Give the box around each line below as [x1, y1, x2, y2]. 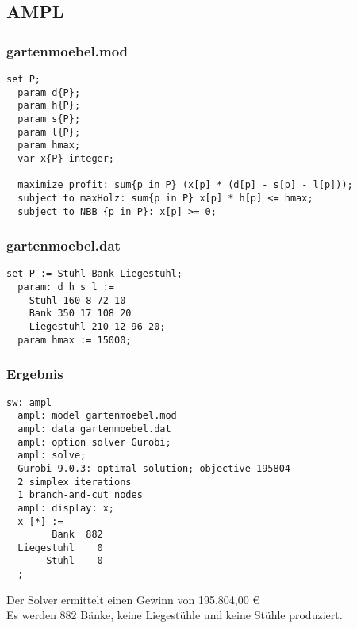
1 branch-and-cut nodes [17, 489, 143, 501]
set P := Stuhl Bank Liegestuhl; [6, 268, 182, 280]
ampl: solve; [17, 450, 86, 461]
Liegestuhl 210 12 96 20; [29, 321, 166, 333]
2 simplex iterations [17, 476, 132, 488]
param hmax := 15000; [17, 334, 132, 346]
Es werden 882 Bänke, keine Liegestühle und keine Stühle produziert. [6, 607, 343, 623]
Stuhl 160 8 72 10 [29, 294, 126, 306]
